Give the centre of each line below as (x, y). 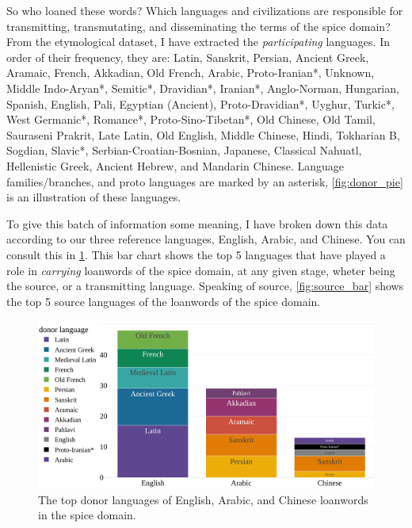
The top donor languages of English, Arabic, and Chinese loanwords (203, 499)
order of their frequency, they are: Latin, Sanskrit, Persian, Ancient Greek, (188, 57)
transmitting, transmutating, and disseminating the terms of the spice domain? (198, 26)
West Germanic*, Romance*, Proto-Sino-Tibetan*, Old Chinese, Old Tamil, (191, 119)
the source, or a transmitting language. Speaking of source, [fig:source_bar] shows (205, 286)
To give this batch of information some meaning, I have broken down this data (197, 223)
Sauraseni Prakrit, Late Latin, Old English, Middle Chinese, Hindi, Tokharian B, (203, 134)
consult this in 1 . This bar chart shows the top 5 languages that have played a (196, 254)
